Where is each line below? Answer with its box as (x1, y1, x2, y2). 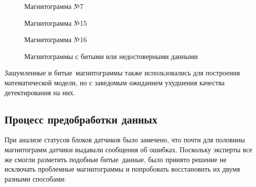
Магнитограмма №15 (24, 17, 87, 28)
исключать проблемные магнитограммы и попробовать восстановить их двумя (4, 164, 240, 174)
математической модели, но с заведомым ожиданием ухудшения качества (4, 77, 225, 87)
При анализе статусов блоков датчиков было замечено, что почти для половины (4, 134, 245, 145)
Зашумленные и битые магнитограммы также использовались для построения (4, 67, 240, 78)
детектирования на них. (4, 87, 75, 97)
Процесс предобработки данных (4, 111, 157, 126)
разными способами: (4, 173, 66, 184)
